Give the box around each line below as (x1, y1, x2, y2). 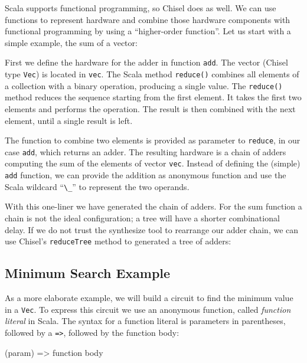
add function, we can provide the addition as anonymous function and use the (5, 169, 286, 181)
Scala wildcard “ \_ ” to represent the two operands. (5, 180, 190, 192)
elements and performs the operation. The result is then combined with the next (5, 102, 296, 115)
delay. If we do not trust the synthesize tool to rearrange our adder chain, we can (5, 223, 299, 236)
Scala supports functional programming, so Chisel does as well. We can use (5, 2, 276, 14)
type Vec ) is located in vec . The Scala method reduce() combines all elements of (5, 68, 299, 80)
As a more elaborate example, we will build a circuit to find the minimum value (5, 292, 293, 304)
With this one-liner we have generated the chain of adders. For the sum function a (5, 200, 302, 212)
